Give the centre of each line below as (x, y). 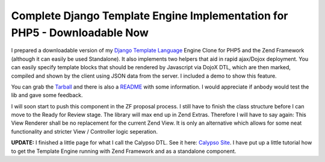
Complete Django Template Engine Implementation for (150, 16)
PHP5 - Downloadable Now (80, 33)
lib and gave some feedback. (47, 95)
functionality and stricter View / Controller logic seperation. (85, 131)
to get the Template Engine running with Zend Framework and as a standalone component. (124, 151)
